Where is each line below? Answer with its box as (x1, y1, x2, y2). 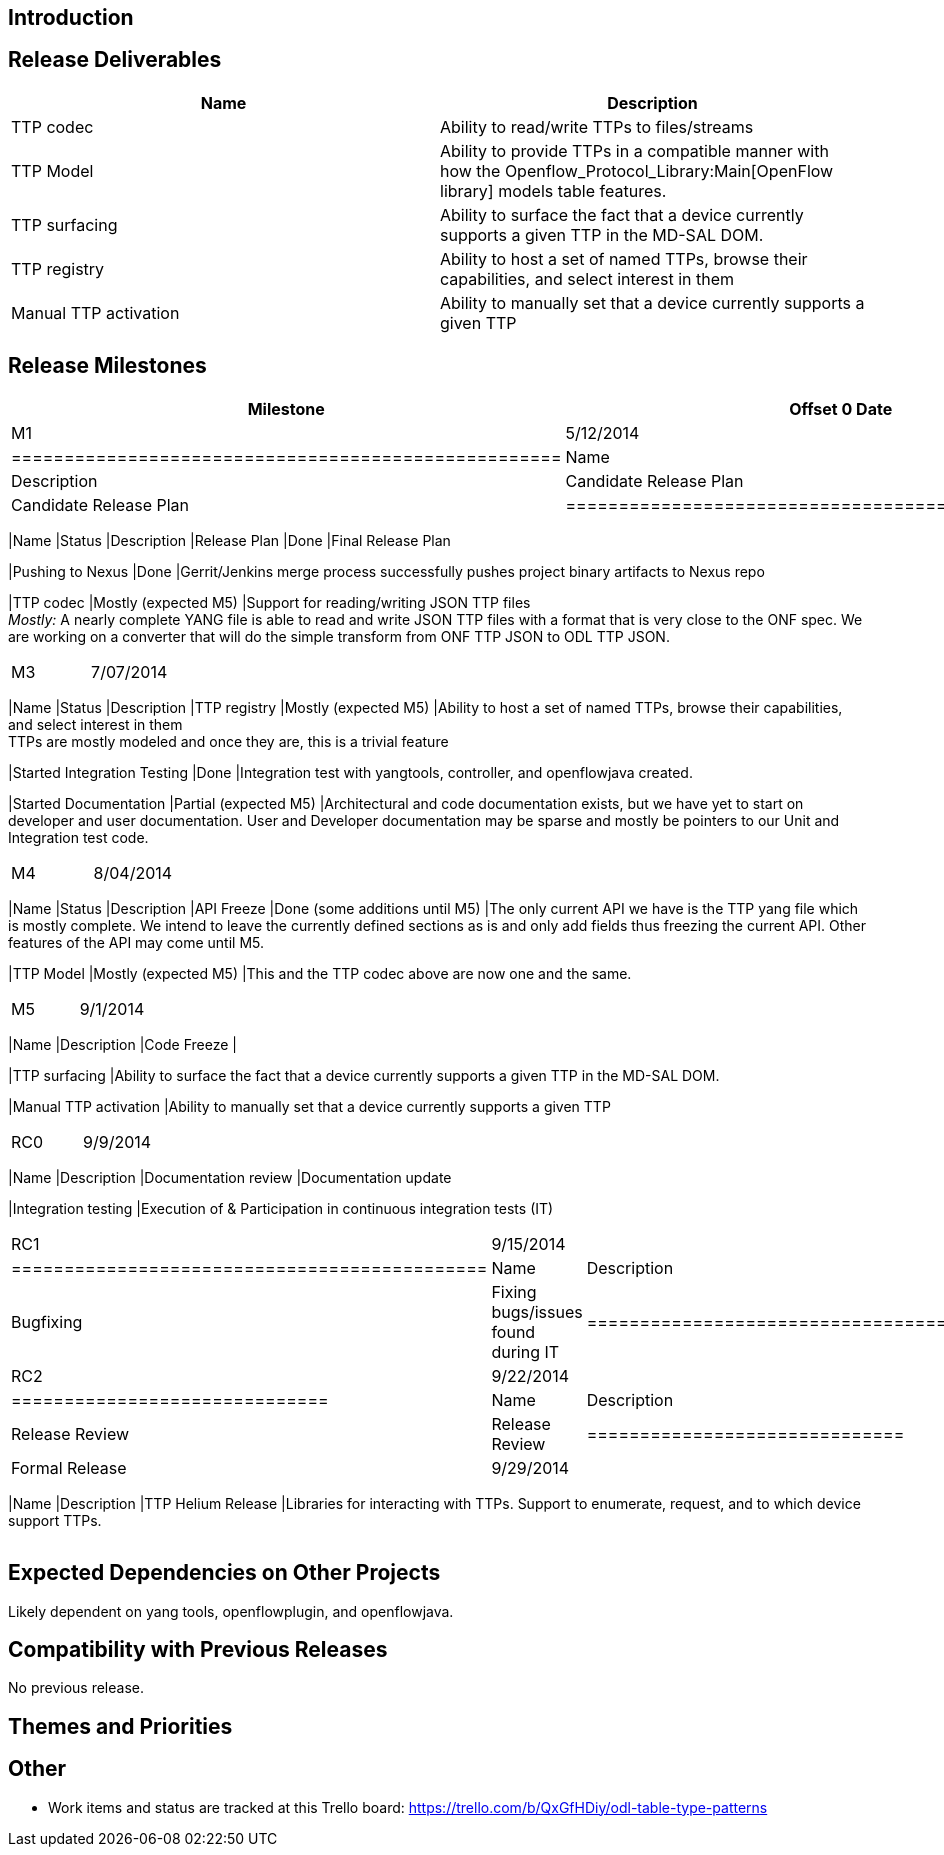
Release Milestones (8, 353, 207, 379)
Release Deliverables (8, 47, 222, 73)
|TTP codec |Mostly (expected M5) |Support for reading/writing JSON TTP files (8, 593, 531, 611)
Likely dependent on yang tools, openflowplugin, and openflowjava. (8, 1602, 454, 1620)
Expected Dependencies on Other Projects (8, 1560, 441, 1586)
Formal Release (11, 1457, 127, 1478)
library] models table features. (440, 180, 667, 201)
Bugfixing (11, 1311, 83, 1332)
